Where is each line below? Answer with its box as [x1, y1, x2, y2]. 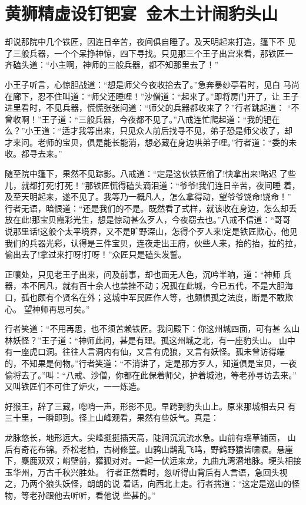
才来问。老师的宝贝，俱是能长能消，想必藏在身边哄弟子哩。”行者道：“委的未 [5, 136, 297, 148]
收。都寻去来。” [5, 147, 62, 160]
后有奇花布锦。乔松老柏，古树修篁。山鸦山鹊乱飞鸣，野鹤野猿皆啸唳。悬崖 [5, 443, 293, 455]
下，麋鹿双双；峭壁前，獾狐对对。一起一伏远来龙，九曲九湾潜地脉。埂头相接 [5, 454, 301, 467]
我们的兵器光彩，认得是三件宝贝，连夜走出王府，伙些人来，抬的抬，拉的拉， [5, 236, 301, 249]
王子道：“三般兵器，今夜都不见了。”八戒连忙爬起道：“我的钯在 [41, 113, 280, 125]
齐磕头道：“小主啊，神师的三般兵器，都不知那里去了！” [5, 58, 219, 71]
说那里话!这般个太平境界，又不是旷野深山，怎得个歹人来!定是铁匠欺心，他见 [5, 225, 298, 237]
